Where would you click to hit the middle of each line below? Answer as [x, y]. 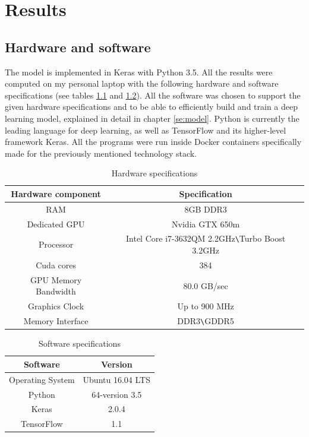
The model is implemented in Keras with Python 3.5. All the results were [139, 72]
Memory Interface [56, 321]
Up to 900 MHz [206, 306]
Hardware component [56, 193]
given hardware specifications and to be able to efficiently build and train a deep [152, 107]
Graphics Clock [56, 306]
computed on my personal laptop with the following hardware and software [142, 83]
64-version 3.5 [117, 394]
